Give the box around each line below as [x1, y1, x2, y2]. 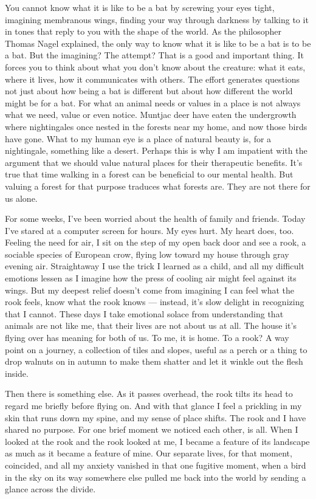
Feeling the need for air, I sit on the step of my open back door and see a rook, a [5, 236, 306, 249]
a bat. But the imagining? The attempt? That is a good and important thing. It [5, 49, 304, 61]
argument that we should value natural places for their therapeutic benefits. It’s [5, 156, 303, 168]
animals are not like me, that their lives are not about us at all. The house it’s [5, 319, 297, 332]
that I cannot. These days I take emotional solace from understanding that [5, 307, 284, 320]
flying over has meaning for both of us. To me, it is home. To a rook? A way [5, 331, 289, 344]
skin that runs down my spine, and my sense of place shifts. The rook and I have [5, 411, 306, 424]
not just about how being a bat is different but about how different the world [5, 84, 293, 97]
